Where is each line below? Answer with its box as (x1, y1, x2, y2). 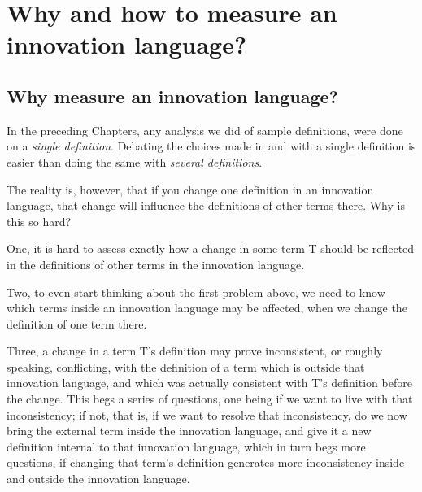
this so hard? (7, 212, 72, 229)
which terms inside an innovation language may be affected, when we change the (7, 299, 407, 316)
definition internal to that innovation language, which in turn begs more (7, 438, 366, 455)
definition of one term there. (7, 315, 147, 332)
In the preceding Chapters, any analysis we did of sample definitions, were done (7, 121, 403, 138)
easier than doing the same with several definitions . (7, 153, 263, 170)
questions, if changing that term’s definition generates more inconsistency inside (7, 454, 405, 471)
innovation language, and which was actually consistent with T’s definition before (7, 374, 412, 391)
